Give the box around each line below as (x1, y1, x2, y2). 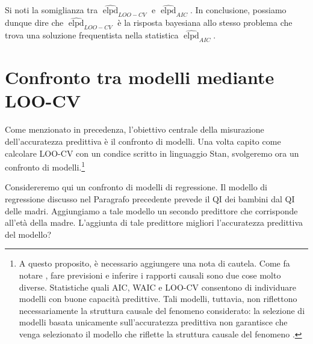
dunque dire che (5, 16, 64, 29)
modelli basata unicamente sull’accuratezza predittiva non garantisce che (19, 316, 288, 328)
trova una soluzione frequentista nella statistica (5, 29, 179, 41)
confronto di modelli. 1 (5, 159, 85, 173)
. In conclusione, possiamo (190, 4, 287, 16)
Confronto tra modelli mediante (5, 65, 274, 89)
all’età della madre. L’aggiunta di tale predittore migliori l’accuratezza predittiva (5, 216, 303, 229)
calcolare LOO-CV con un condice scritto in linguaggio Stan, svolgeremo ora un (5, 146, 299, 159)
